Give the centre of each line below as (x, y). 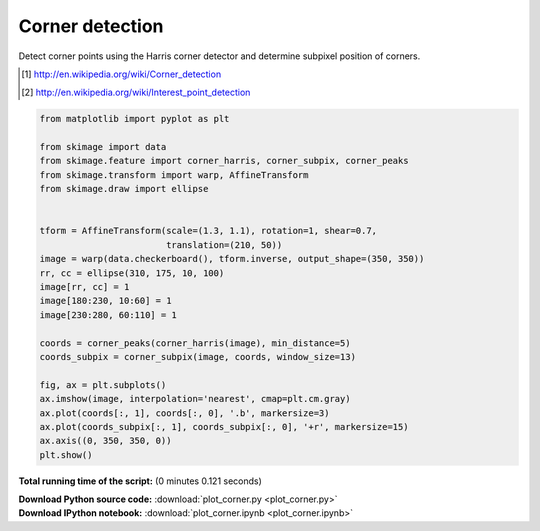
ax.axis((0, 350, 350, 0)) (105, 441)
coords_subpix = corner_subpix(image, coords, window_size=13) (198, 356)
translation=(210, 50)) (224, 244)
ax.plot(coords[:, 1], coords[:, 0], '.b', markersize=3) (184, 413)
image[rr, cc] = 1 (84, 286)
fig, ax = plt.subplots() (103, 384)
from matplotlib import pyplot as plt (134, 119)
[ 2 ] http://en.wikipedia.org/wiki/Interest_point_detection (136, 92)
